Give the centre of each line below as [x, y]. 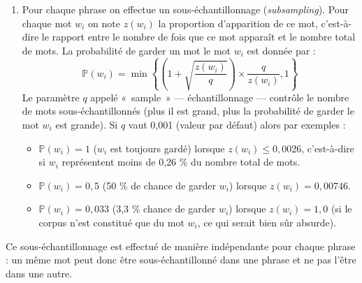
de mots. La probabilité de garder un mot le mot [126, 50]
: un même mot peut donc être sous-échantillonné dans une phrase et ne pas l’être [181, 260]
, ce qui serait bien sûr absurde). [267, 222]
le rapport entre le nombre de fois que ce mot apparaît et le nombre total [198, 37]
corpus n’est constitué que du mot [111, 222]
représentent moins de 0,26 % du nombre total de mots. [181, 162]
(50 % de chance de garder [159, 185]
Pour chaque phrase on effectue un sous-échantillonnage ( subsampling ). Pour [186, 9]
